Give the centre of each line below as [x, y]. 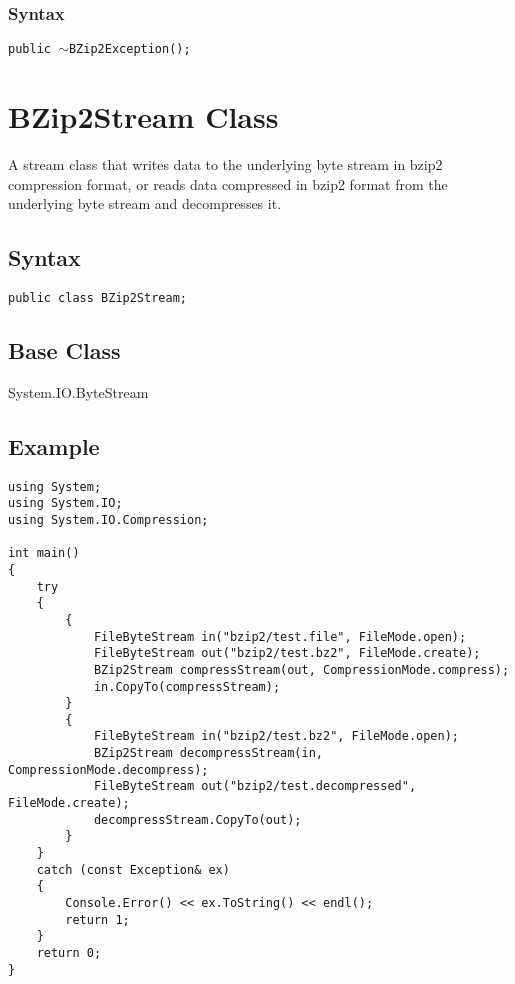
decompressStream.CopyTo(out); [197, 819]
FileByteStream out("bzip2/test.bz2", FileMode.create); [287, 653]
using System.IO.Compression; [108, 519]
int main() [44, 553]
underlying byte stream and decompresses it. [145, 203]
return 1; [97, 919]
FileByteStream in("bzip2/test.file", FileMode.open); [280, 636]
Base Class [64, 350]
